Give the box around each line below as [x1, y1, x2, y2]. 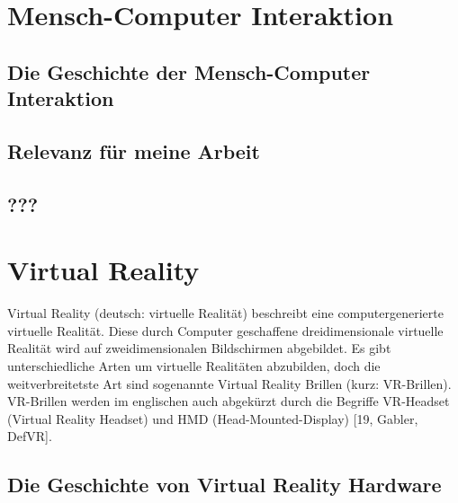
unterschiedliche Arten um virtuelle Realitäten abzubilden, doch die [7, 357, 381, 375]
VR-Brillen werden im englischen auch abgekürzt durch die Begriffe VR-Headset [7, 392, 450, 410]
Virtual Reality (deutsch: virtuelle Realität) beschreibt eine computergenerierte [7, 304, 444, 322]
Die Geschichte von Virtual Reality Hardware [7, 471, 442, 499]
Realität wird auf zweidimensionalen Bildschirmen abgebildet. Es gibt [7, 339, 391, 357]
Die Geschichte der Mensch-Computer [7, 57, 371, 85]
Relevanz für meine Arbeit [7, 137, 260, 164]
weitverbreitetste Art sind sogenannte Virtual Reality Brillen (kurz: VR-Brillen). [7, 374, 452, 393]
